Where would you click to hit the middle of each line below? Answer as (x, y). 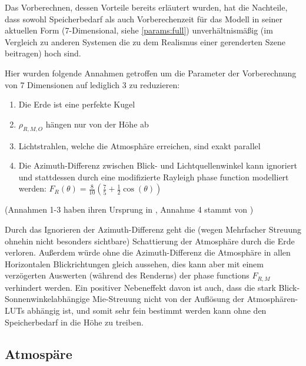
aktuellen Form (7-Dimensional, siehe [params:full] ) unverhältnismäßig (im (139, 30)
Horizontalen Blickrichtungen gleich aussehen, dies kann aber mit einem (134, 263)
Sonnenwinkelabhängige (47, 299)
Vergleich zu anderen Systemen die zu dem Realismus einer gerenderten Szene (145, 41)
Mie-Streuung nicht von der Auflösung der (168, 299)
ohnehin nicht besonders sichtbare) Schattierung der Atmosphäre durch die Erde (150, 241)
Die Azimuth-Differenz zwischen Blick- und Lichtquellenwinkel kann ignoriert (158, 165)
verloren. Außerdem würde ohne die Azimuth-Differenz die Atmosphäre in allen (148, 252)
